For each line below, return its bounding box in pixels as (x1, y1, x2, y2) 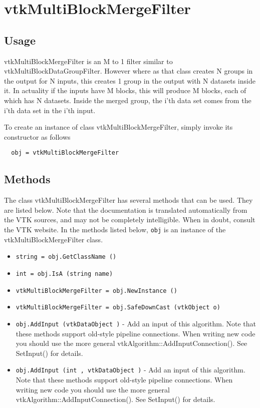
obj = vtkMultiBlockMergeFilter (11, 149, 119, 157)
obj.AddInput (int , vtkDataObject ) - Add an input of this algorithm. (16, 364, 245, 375)
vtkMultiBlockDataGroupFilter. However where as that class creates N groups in (4, 66, 253, 76)
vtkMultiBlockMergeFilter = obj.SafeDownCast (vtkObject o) (16, 304, 220, 311)
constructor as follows (4, 131, 71, 142)
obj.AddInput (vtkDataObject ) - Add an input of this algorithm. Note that (16, 318, 256, 328)
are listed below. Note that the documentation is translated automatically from (4, 204, 247, 215)
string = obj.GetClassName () (16, 253, 117, 261)
